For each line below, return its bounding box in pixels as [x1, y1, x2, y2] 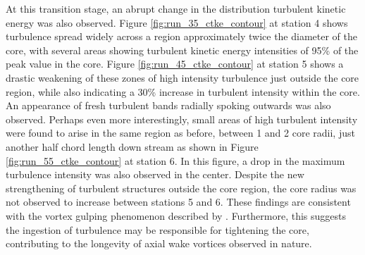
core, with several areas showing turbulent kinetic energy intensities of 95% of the [6, 42, 359, 57]
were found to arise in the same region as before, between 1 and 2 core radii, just [6, 125, 355, 140]
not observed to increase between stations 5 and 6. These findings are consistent [6, 194, 351, 209]
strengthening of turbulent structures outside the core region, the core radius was [6, 180, 357, 195]
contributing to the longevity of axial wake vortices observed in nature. [6, 236, 312, 251]
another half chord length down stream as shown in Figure [6, 139, 259, 154]
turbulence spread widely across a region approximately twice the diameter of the [6, 29, 357, 44]
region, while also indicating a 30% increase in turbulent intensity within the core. [6, 84, 360, 99]
